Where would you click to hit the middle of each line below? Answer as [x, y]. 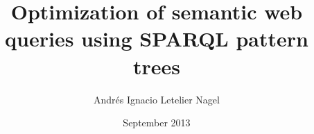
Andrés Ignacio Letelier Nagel [157, 99]
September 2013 [157, 123]
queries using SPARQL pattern [157, 39]
